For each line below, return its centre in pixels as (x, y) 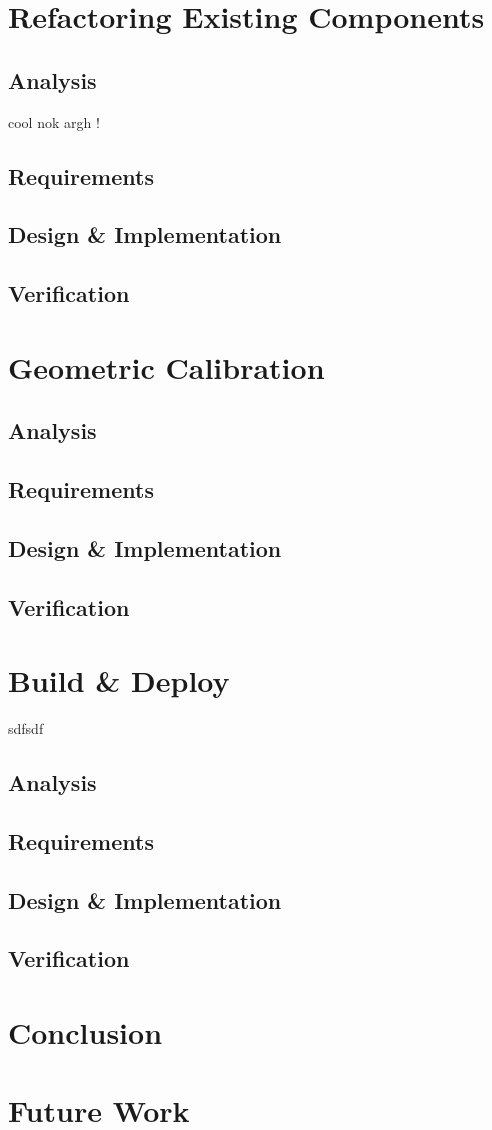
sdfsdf (26, 728)
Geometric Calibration (166, 366)
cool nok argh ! (54, 121)
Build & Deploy (119, 680)
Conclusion (85, 1032)
